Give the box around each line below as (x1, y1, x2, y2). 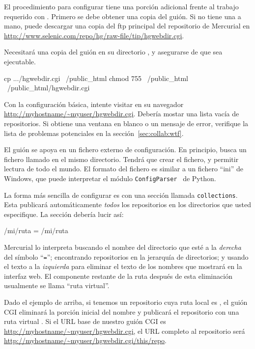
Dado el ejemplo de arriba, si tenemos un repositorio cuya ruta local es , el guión (4, 297, 248, 307)
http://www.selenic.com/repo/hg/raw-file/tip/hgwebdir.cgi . (4, 30, 184, 40)
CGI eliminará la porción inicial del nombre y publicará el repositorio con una (4, 306, 239, 317)
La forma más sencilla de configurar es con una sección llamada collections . (4, 189, 238, 200)
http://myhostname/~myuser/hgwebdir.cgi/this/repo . (4, 335, 167, 346)
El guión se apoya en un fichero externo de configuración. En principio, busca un (4, 144, 247, 155)
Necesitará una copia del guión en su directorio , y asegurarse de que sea (4, 47, 223, 57)
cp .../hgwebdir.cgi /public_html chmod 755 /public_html (4, 73, 188, 83)
